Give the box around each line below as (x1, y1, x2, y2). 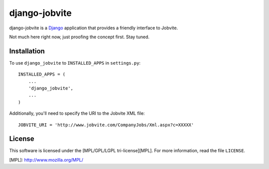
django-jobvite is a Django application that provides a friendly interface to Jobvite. (9, 25, 178, 31)
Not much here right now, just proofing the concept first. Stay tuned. (9, 34, 149, 40)
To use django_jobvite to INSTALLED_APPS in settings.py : (9, 60, 141, 66)
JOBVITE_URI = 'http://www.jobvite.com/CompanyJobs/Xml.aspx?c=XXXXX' (18, 122, 194, 128)
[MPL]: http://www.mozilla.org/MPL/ (9, 157, 84, 163)
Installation (9, 47, 45, 55)
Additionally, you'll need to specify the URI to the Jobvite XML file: (9, 110, 145, 116)
